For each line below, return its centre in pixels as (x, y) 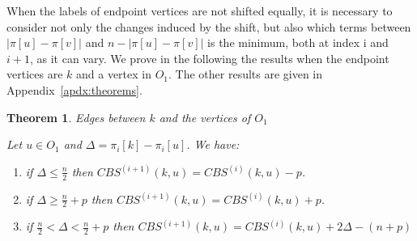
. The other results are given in (246, 74)
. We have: (213, 144)
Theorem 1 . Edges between (76, 117)
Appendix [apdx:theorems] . (74, 89)
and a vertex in (113, 74)
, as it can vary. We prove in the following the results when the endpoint (209, 58)
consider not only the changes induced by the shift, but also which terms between (209, 26)
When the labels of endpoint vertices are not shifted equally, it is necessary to (200, 11)
